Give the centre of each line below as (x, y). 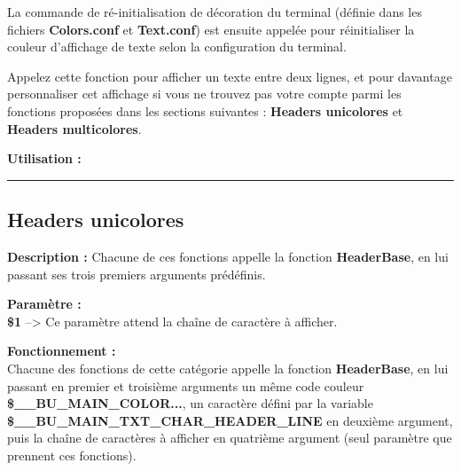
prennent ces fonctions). (72, 455)
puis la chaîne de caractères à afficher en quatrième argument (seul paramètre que (230, 438)
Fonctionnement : (62, 351)
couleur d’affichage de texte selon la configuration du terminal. (177, 47)
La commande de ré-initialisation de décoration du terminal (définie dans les (215, 12)
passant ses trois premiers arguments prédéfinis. (137, 274)
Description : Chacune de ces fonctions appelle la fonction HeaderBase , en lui (228, 256)
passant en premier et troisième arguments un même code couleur (186, 385)
